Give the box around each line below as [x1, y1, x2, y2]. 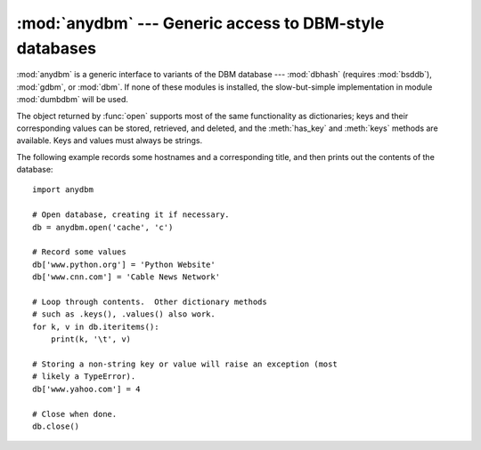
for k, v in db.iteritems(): [32, 321, 159, 332]
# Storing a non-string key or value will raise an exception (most [32, 358, 338, 369]
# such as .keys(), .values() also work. [32, 309, 216, 319]
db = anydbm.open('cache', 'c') [32, 222, 174, 232]
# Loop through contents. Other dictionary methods [32, 296, 267, 307]
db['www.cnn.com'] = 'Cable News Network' [32, 272, 221, 282]
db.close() [32, 421, 80, 431]
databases [16, 38, 97, 58]
